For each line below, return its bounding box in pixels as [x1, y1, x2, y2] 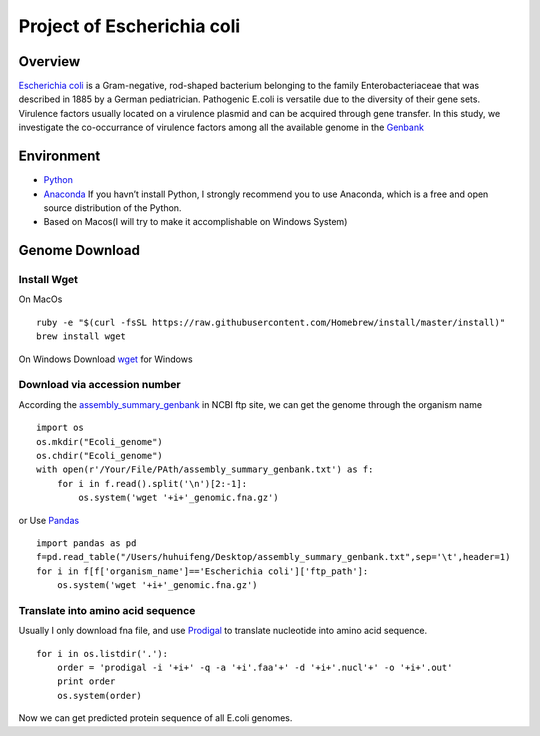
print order [56, 676, 116, 687]
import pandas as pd [36, 537, 137, 549]
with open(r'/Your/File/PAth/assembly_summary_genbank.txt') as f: [36, 464, 374, 475]
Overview [18, 53, 81, 70]
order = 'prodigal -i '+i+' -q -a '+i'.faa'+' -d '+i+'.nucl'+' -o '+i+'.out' [56, 662, 453, 673]
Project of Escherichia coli [18, 15, 241, 37]
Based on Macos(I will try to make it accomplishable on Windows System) [43, 216, 348, 228]
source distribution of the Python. [43, 201, 182, 214]
